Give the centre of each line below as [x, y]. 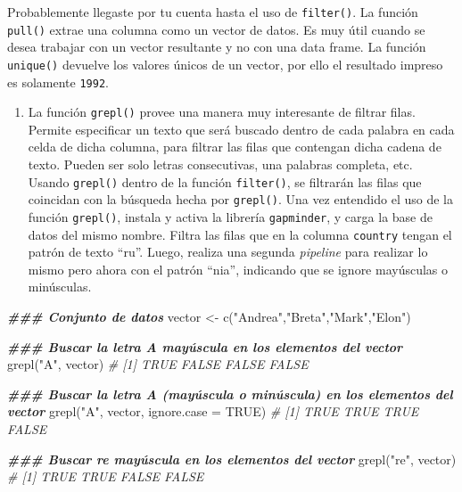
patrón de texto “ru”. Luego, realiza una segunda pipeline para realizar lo [228, 252]
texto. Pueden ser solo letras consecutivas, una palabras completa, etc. [220, 164]
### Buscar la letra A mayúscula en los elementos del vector [205, 346]
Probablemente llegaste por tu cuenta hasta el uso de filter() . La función [213, 12]
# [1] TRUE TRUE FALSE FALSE [106, 476]
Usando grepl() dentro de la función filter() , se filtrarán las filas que [225, 181]
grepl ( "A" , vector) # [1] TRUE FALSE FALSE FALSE [158, 364]
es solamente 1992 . [58, 82]
